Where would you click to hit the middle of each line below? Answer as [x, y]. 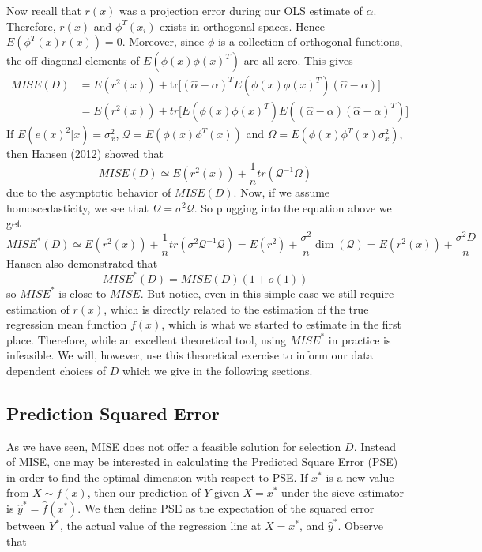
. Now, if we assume [282, 192]
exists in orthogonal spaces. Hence [243, 26]
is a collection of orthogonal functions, [310, 41]
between [26, 526]
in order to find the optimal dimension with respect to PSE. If [157, 477]
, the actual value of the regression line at [160, 526]
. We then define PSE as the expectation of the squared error [226, 508]
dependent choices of [56, 370]
